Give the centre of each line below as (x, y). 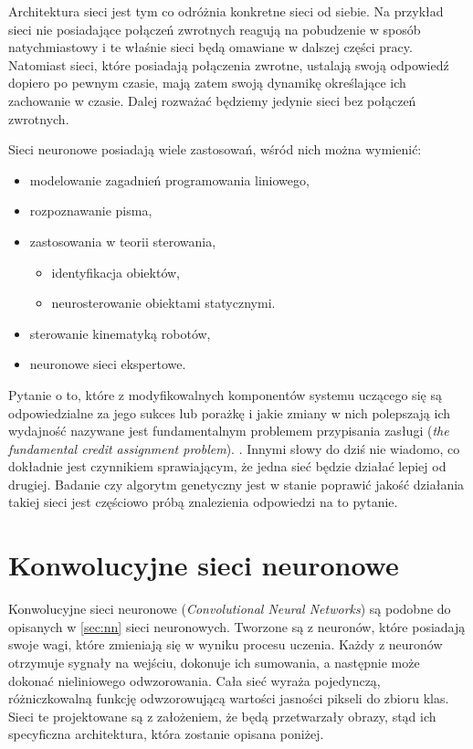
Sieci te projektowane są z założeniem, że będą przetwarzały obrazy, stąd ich (222, 716)
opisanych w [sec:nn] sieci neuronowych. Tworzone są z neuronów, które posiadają (237, 626)
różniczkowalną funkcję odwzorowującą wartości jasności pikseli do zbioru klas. (229, 698)
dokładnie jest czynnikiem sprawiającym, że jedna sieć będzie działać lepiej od (227, 466)
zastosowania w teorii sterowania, (123, 241)
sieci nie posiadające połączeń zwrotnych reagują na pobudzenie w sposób (215, 29)
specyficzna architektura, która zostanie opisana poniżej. (166, 734)
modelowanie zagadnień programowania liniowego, (169, 179)
